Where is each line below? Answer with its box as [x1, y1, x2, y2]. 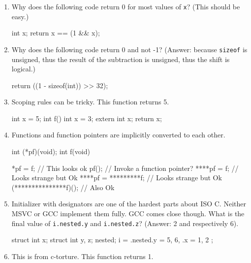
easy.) [11, 11, 29, 21]
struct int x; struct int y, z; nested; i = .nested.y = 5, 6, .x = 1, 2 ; [11, 234, 213, 245]
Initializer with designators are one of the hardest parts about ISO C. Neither [11, 198, 246, 209]
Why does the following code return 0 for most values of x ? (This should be [11, 1, 240, 11]
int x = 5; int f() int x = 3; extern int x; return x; [11, 113, 162, 123]
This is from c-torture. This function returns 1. [11, 251, 154, 261]
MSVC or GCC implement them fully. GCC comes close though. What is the [11, 208, 245, 219]
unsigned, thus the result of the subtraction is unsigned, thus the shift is [11, 54, 230, 64]
